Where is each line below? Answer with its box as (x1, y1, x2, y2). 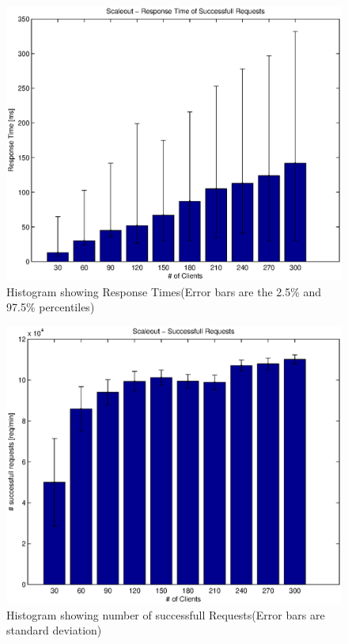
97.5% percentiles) (6, 299, 95, 315)
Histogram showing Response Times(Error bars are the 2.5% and (6, 283, 322, 299)
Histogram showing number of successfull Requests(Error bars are (6, 606, 325, 623)
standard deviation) (6, 622, 102, 638)
